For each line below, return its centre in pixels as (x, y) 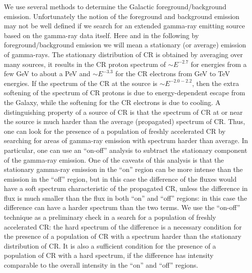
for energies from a (219, 64)
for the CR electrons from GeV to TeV (173, 73)
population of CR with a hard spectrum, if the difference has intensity (109, 255)
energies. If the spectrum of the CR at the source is (81, 83)
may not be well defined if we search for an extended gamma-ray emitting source (125, 26)
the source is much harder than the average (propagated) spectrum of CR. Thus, (125, 121)
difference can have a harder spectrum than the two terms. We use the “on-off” (122, 207)
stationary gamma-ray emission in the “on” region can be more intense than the (124, 169)
